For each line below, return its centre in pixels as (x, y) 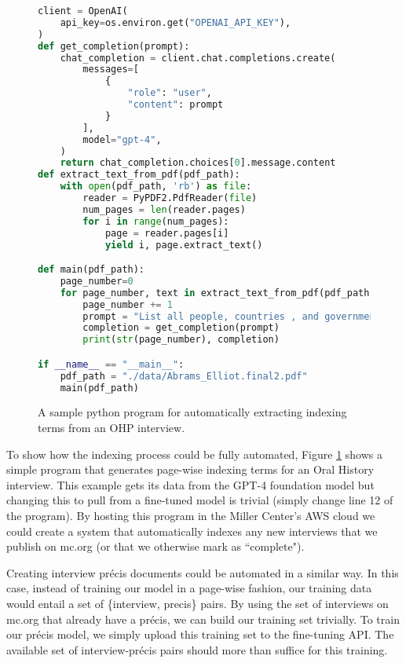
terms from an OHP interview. (112, 428)
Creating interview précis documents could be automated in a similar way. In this (203, 572)
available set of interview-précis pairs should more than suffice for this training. (197, 649)
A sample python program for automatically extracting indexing (192, 412)
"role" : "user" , (170, 93)
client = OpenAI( (83, 11)
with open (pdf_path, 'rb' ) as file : (156, 187)
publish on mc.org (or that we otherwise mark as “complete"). (155, 546)
